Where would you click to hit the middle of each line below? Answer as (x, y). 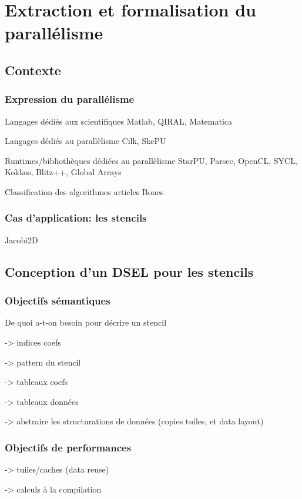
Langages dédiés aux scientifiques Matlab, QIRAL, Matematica (119, 121)
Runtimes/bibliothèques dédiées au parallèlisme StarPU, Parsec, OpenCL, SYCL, (151, 160)
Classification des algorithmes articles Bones (84, 191)
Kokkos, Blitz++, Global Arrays (63, 172)
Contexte (33, 70)
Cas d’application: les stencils (76, 218)
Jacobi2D (21, 240)
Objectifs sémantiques (58, 301)
